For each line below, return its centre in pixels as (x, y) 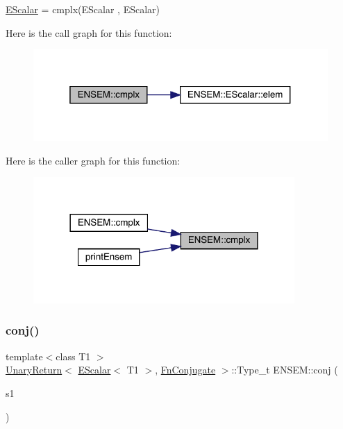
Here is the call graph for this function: (89, 32)
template (24, 356)
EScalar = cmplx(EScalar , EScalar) (83, 9)
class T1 (73, 356)
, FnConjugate (185, 370)
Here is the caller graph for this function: (93, 160)
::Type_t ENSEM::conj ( (285, 370)
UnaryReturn (34, 370)
